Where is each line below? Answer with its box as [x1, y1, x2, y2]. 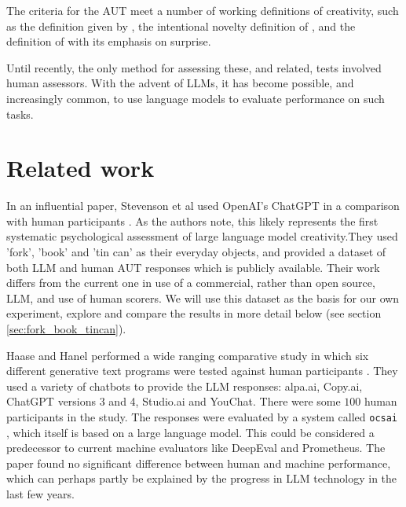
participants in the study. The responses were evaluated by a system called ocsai [6, 409, 398, 424]
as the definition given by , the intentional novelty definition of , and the [6, 17, 356, 34]
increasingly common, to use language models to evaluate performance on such [6, 90, 385, 106]
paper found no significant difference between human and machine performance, [6, 454, 391, 471]
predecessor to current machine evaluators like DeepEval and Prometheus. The [6, 439, 386, 456]
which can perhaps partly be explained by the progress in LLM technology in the [6, 470, 397, 487]
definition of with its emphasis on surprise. [6, 33, 211, 50]
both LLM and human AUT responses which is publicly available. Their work [6, 259, 380, 275]
